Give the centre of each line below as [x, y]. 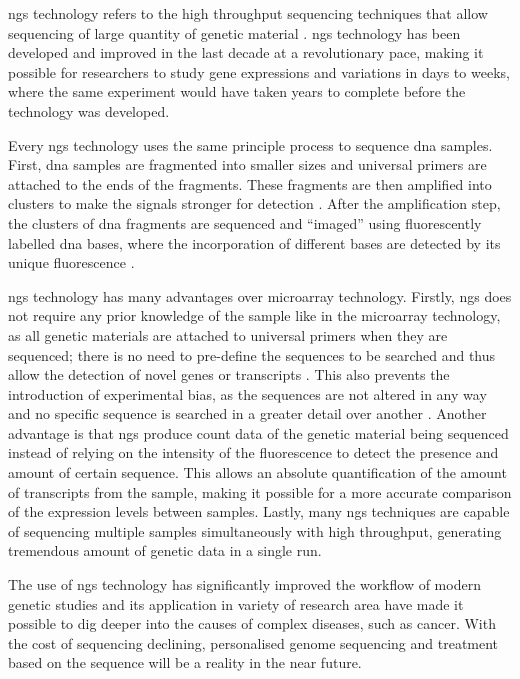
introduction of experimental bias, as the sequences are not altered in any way [247, 393]
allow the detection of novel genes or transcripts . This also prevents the [229, 374]
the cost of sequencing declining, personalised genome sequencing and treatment [253, 642]
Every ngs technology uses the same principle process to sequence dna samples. [250, 144]
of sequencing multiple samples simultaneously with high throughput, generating [255, 530]
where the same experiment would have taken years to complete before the [237, 91]
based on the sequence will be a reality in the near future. [185, 662]
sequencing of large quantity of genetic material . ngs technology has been [234, 32]
